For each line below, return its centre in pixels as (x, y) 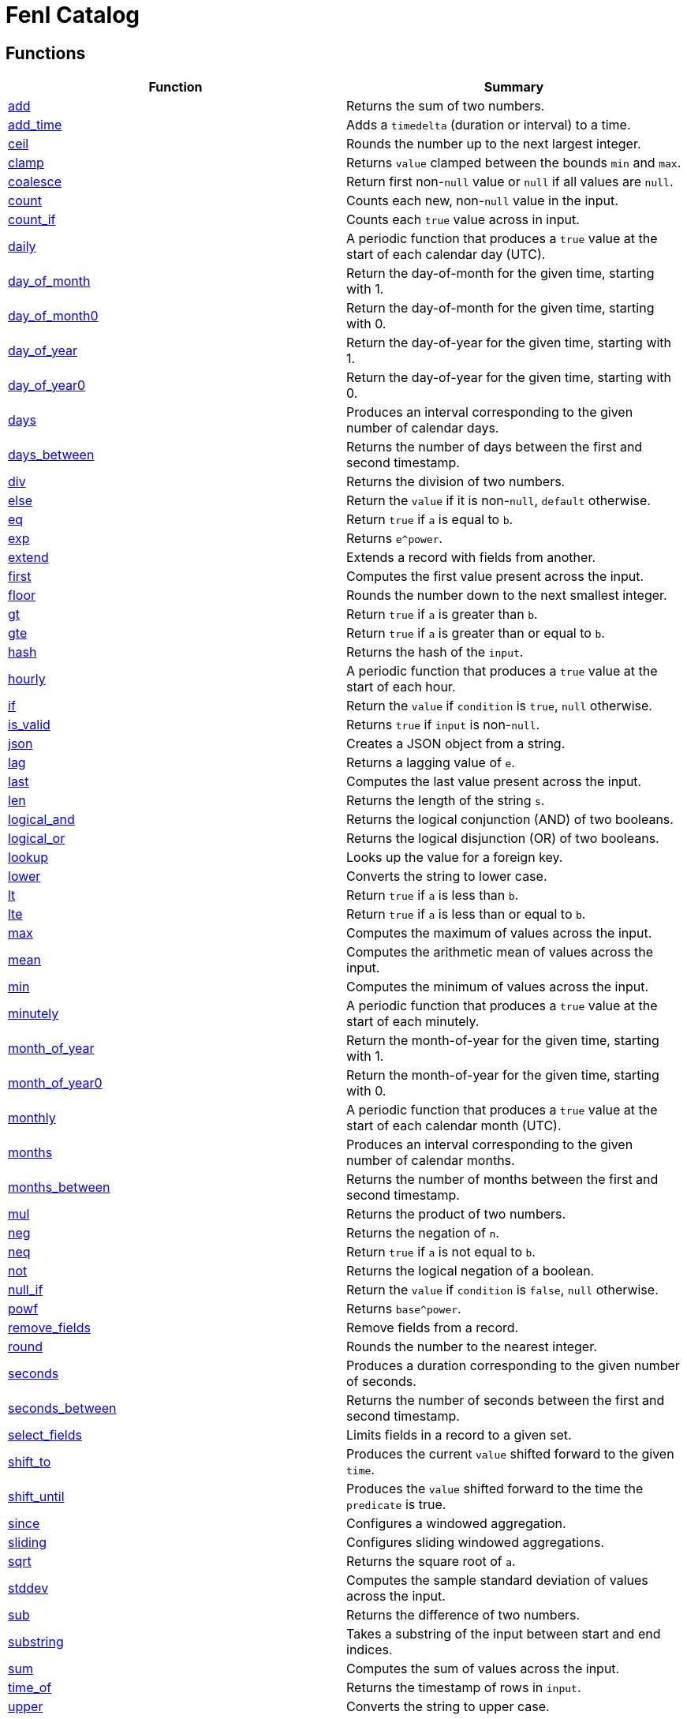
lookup (28, 858)
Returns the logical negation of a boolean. (470, 1271)
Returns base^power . (404, 1309)
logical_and (41, 820)
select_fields (45, 1435)
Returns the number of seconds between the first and (506, 1401)
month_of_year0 (55, 1083)
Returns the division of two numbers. (456, 482)
